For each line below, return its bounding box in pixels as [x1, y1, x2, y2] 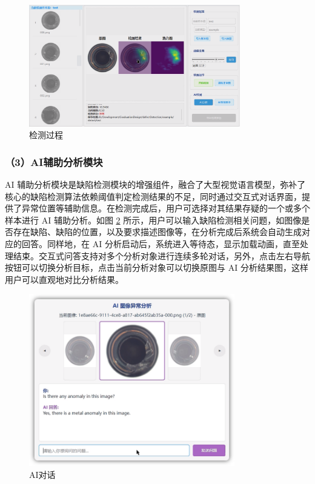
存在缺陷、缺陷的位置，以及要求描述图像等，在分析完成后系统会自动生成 [13, 225, 302, 238]
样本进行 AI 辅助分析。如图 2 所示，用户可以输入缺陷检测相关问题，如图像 [5, 213, 302, 226]
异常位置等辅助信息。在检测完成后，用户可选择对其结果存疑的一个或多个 [21, 202, 310, 214]
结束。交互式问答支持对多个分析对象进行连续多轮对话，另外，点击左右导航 [13, 249, 310, 262]
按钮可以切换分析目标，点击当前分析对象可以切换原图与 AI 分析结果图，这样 [5, 261, 308, 274]
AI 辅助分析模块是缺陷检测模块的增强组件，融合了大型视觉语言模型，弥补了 [5, 178, 306, 191]
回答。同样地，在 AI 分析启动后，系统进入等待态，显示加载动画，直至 [21, 237, 300, 250]
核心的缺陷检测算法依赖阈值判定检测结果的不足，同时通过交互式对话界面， [5, 190, 302, 202]
